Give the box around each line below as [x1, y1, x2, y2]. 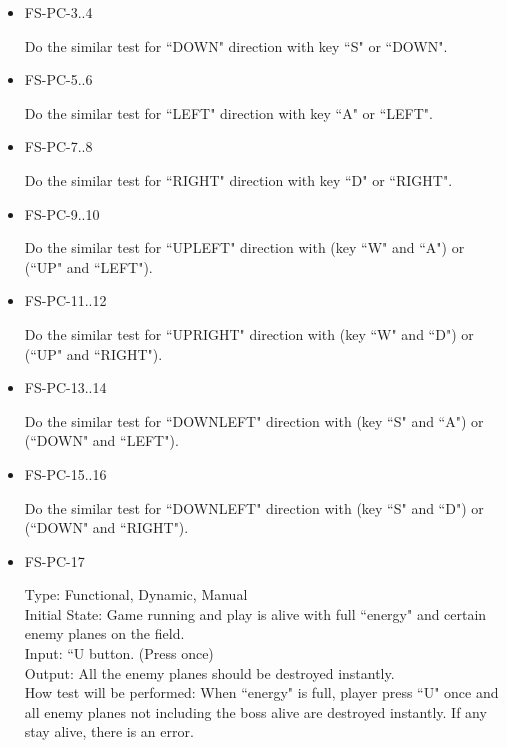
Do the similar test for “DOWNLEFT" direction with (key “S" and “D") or [24, 497, 484, 518]
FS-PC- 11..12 [24, 290, 107, 311]
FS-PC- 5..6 [24, 69, 93, 90]
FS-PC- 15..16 [24, 463, 107, 484]
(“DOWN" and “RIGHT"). [24, 517, 189, 538]
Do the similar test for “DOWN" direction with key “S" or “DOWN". [24, 35, 448, 56]
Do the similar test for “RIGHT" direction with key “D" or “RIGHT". [24, 169, 453, 190]
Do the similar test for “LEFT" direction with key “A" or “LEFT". [24, 102, 433, 123]
